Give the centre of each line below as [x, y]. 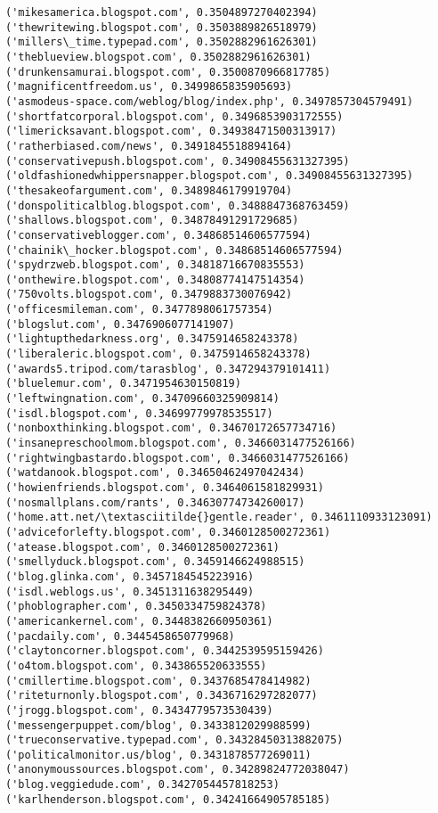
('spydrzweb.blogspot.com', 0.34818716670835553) [155, 265]
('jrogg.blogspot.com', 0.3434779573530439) [139, 710]
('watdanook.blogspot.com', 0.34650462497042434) [155, 473]
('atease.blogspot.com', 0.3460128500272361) [142, 547]
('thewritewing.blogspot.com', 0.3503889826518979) [162, 27]
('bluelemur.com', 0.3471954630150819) [123, 384]
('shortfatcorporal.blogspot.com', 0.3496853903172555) [174, 116]
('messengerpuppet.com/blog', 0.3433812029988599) [158, 725]
